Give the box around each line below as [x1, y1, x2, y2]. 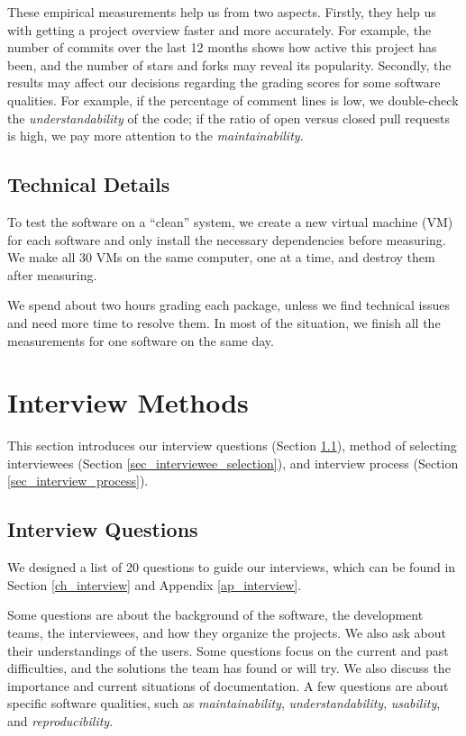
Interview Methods [7, 384, 249, 421]
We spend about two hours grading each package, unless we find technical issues [7, 295, 450, 314]
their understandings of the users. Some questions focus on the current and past [7, 641, 449, 659]
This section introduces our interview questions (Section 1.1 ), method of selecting [7, 436, 457, 455]
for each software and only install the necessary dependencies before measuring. [7, 230, 446, 249]
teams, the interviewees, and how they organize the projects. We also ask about [7, 623, 446, 641]
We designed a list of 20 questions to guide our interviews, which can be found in [7, 558, 456, 577]
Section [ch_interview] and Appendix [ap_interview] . [7, 575, 302, 594]
